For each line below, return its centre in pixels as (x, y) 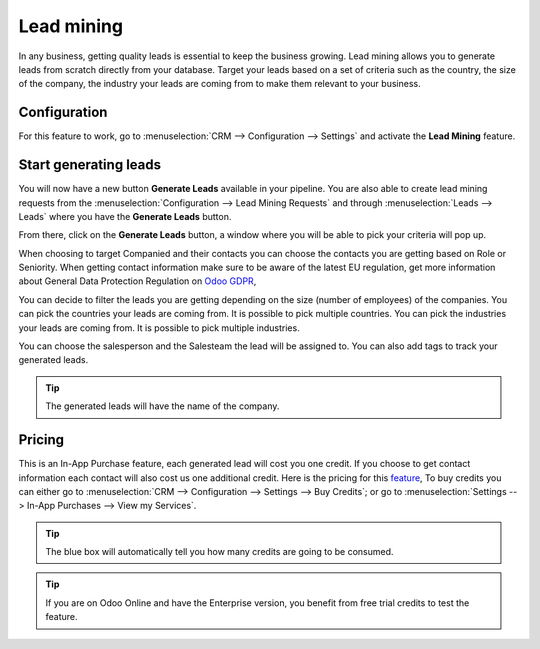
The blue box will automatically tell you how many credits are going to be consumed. (219, 552)
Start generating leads (90, 165)
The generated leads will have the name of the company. (162, 406)
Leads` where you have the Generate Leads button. (125, 216)
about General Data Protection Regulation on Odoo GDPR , (137, 281)
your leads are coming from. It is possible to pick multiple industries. (159, 327)
